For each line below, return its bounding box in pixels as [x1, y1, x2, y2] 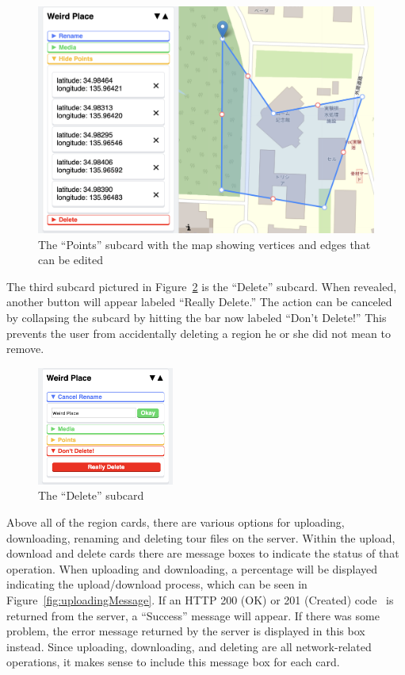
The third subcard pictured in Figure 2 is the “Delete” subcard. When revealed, [6, 278, 397, 294]
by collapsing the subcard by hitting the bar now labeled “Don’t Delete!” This [6, 309, 387, 326]
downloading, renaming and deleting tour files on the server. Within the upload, [6, 529, 395, 546]
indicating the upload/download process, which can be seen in [6, 576, 308, 593]
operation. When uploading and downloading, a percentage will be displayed [6, 560, 378, 577]
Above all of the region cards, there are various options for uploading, [6, 514, 345, 530]
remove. [6, 340, 44, 357]
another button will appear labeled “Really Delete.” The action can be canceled [6, 293, 392, 310]
